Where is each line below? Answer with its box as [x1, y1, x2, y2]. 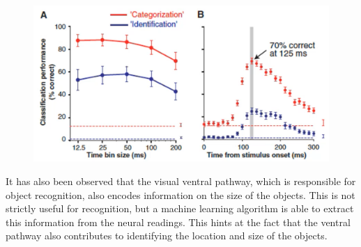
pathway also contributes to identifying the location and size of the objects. [6, 228, 328, 243]
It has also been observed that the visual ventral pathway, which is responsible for [6, 174, 356, 189]
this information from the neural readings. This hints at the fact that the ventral [6, 214, 351, 229]
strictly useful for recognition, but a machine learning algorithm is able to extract [6, 201, 354, 216]
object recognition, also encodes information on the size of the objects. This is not [6, 187, 355, 202]
